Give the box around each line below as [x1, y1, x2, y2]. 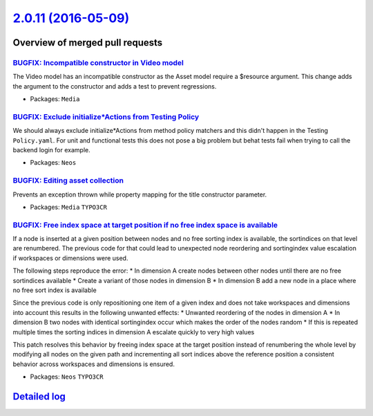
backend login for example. [12, 146, 90, 154]
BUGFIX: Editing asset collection [12, 176, 124, 186]
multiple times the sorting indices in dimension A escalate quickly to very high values [12, 327, 255, 336]
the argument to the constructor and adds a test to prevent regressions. [12, 82, 217, 90]
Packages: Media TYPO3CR [30, 203, 107, 211]
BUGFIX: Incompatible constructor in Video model [12, 57, 184, 67]
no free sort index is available [12, 286, 97, 294]
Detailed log [12, 390, 66, 402]
